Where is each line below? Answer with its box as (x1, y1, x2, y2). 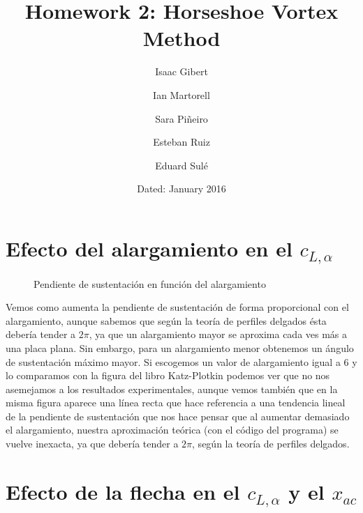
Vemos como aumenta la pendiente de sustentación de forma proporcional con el (6, 300, 349, 314)
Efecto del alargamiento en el (6, 233, 292, 262)
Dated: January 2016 (137, 181, 226, 196)
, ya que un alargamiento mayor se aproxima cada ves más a (89, 327, 348, 342)
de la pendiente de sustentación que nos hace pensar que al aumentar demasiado (6, 408, 350, 423)
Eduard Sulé (155, 158, 208, 172)
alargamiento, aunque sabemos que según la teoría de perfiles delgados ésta (6, 313, 327, 328)
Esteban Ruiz (153, 135, 210, 149)
